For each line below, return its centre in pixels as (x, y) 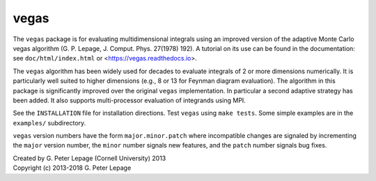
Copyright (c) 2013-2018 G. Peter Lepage (72, 168)
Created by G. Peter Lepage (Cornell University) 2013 (89, 158)
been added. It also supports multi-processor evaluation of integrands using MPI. (130, 100)
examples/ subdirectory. (49, 123)
